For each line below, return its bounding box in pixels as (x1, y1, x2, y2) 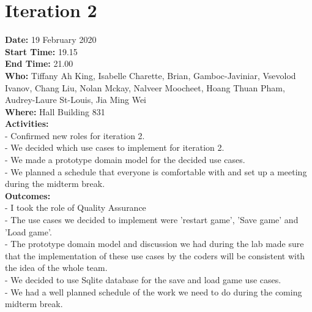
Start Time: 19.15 (5, 45, 78, 58)
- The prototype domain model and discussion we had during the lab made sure (5, 237, 304, 250)
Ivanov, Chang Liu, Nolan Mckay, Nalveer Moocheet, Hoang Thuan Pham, (5, 81, 285, 94)
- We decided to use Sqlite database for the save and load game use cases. (5, 273, 281, 286)
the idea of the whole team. (5, 261, 108, 274)
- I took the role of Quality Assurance (5, 201, 146, 214)
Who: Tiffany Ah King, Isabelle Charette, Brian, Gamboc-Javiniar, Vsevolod (5, 69, 296, 82)
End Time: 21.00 (5, 57, 73, 70)
